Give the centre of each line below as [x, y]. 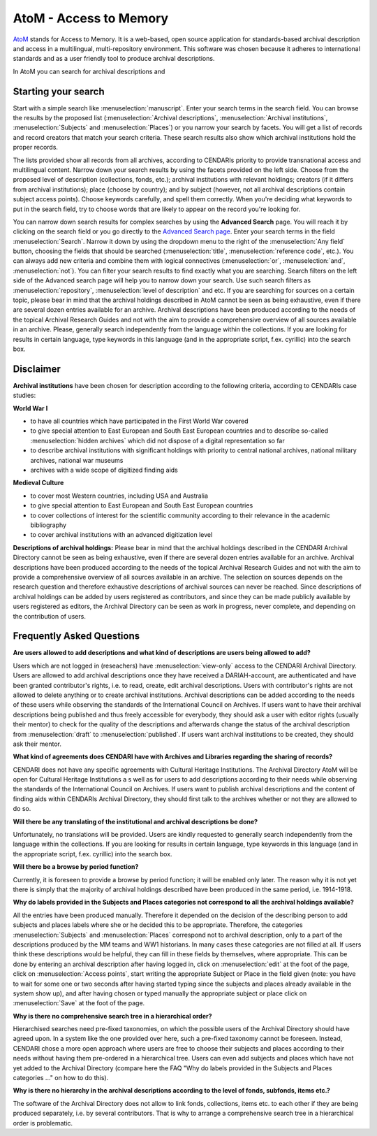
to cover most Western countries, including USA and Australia [119, 496]
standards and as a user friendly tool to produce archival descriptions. [114, 59]
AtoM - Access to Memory [91, 18]
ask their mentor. [37, 744]
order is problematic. [43, 1123]
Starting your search [59, 91]
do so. [22, 809]
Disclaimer [37, 369]
